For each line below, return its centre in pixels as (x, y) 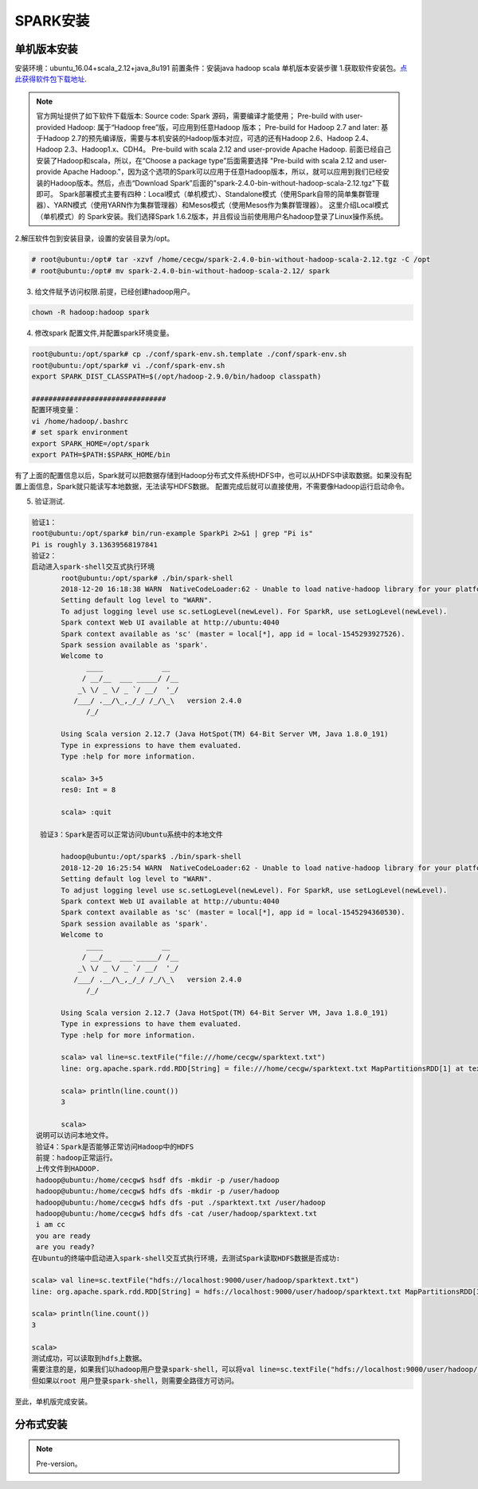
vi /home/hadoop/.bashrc (80, 421)
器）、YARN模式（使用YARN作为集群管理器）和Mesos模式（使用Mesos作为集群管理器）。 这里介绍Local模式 (212, 205)
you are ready (63, 1236)
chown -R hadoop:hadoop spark (90, 312)
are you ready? (66, 1247)
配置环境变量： (56, 410)
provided (51, 127)
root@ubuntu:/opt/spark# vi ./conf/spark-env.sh (128, 365)
